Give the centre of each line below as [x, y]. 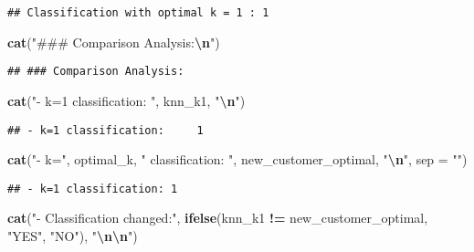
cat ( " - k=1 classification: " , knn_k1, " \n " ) [126, 100]
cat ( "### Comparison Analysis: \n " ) [114, 42]
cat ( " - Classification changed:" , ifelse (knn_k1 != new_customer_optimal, [218, 218]
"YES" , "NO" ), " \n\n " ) [73, 236]
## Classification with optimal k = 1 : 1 [138, 13]
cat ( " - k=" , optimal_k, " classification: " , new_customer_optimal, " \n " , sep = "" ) [237, 159]
